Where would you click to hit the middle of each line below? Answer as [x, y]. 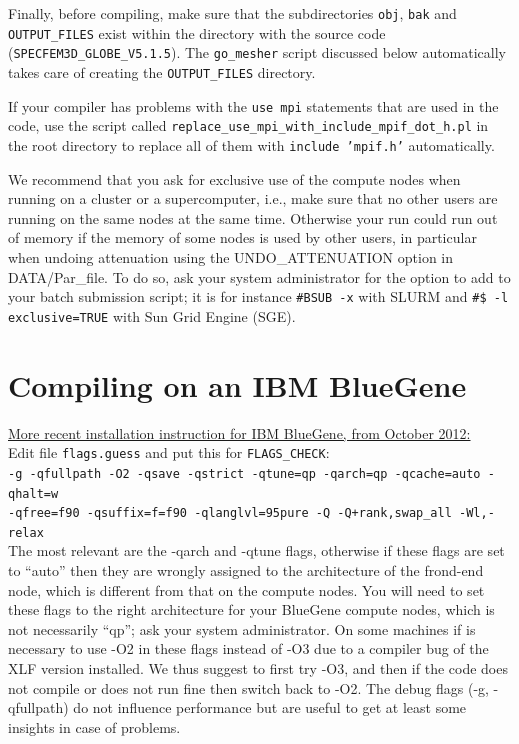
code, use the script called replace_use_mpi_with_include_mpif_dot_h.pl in [248, 125]
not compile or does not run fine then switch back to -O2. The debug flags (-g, [248, 687]
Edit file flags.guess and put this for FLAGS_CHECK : [169, 452]
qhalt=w [33, 493]
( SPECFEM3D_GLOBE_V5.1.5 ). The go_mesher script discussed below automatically [257, 52]
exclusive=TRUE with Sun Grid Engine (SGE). [152, 315]
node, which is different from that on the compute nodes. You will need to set [246, 589]
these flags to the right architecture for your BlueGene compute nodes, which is [251, 609]
